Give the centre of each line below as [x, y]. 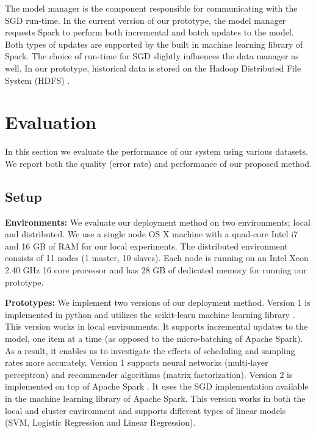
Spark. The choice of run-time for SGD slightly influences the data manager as [152, 56]
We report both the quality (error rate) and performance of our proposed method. [158, 163]
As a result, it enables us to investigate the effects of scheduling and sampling [150, 350]
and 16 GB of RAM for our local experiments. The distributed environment [146, 246]
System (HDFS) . [38, 80]
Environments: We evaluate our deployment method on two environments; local [158, 222]
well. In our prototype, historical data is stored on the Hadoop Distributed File [153, 68]
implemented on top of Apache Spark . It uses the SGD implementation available [157, 386]
